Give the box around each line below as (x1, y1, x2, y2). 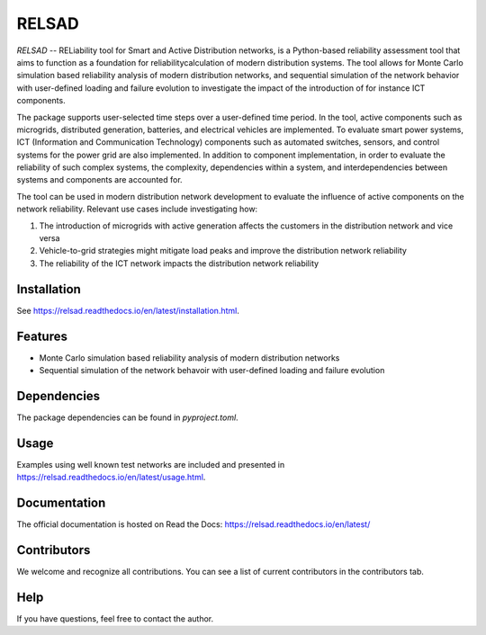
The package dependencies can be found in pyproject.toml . (16, 412, 238, 423)
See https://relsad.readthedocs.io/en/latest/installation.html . (16, 305, 240, 316)
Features (16, 328, 67, 344)
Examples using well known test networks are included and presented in (16, 459, 285, 470)
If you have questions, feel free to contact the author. (16, 613, 214, 624)
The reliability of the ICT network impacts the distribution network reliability (39, 257, 319, 269)
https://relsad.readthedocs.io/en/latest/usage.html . (16, 472, 206, 483)
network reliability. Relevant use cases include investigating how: (16, 203, 258, 215)
